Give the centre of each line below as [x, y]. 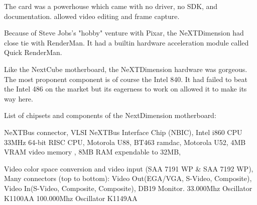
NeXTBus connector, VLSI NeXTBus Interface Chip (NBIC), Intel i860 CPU [123, 132]
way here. [19, 98]
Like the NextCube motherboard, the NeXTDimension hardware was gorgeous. [126, 69]
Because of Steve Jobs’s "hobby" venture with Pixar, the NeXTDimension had [124, 33]
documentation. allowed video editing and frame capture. [92, 16]
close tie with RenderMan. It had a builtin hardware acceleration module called [126, 42]
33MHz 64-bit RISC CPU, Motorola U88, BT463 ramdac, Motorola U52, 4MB [125, 142]
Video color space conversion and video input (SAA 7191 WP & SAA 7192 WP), [129, 168]
